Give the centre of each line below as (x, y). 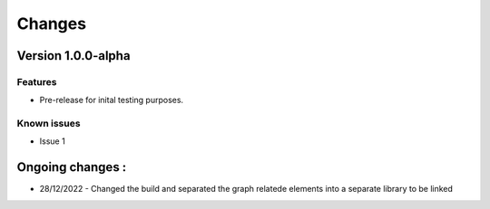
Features (37, 81)
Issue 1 (52, 141)
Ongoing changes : (72, 167)
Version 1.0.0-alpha (73, 56)
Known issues (49, 124)
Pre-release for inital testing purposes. (112, 100)
